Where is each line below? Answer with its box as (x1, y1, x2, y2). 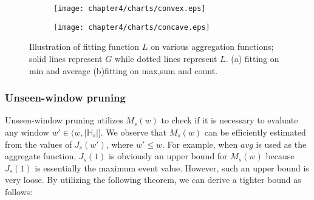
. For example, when (162, 137, 238, 150)
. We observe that (100, 125, 167, 138)
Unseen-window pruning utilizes (5, 114, 123, 126)
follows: (5, 185, 33, 198)
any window (5, 125, 49, 138)
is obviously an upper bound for (109, 150, 228, 162)
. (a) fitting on (225, 52, 279, 64)
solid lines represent (29, 52, 103, 64)
